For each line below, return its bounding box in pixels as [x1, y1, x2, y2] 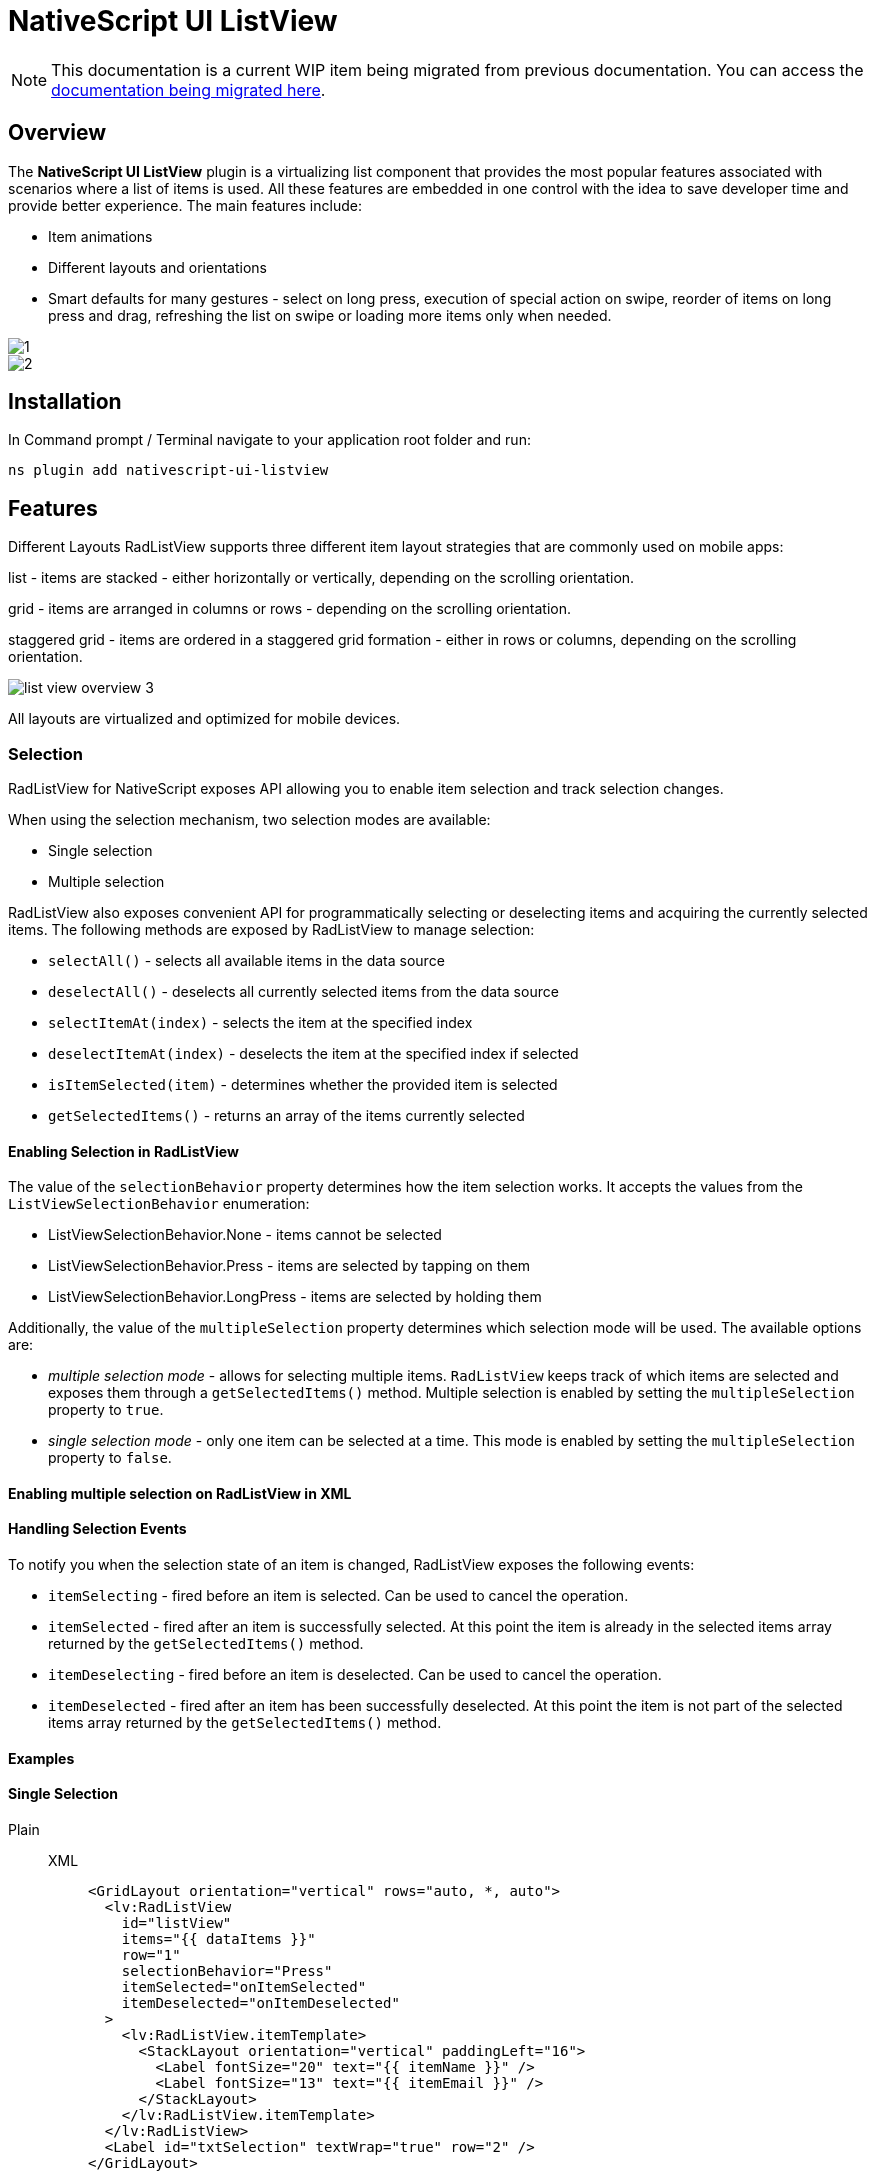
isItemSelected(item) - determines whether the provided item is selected [48, 1076, 558, 1094]
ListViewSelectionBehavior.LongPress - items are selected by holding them [48, 1288, 542, 1306]
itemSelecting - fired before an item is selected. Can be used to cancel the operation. [48, 1587, 629, 1605]
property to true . [48, 1401, 164, 1419]
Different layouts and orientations [48, 258, 267, 276]
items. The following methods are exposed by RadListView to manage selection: [8, 921, 535, 939]
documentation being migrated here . [51, 79, 326, 100]
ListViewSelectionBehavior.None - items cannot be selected [48, 1226, 442, 1244]
